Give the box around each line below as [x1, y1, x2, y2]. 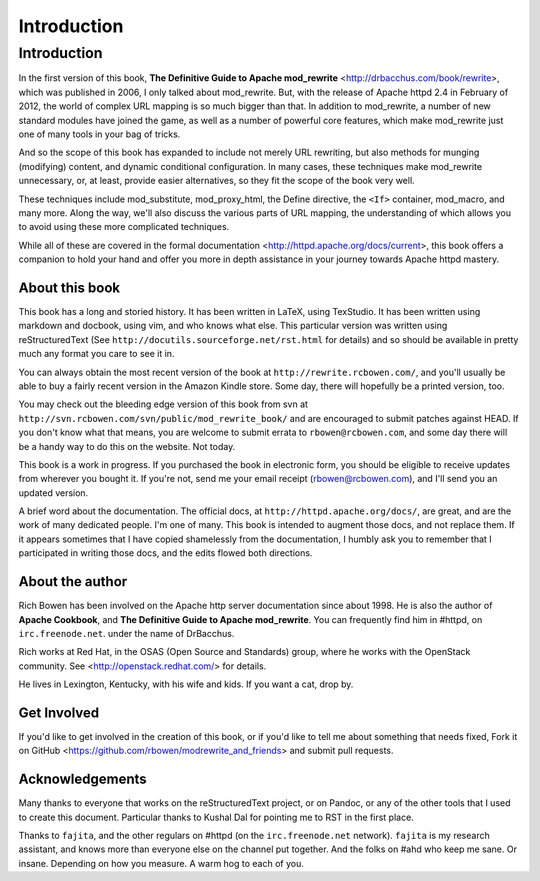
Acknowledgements [18, 771, 147, 788]
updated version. [18, 486, 89, 499]
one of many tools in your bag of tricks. [18, 128, 181, 140]
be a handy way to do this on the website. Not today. [18, 440, 236, 452]
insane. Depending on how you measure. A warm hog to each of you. [18, 857, 304, 869]
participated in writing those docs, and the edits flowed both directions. [18, 547, 313, 559]
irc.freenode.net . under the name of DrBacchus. [18, 627, 235, 639]
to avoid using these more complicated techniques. [18, 221, 230, 233]
